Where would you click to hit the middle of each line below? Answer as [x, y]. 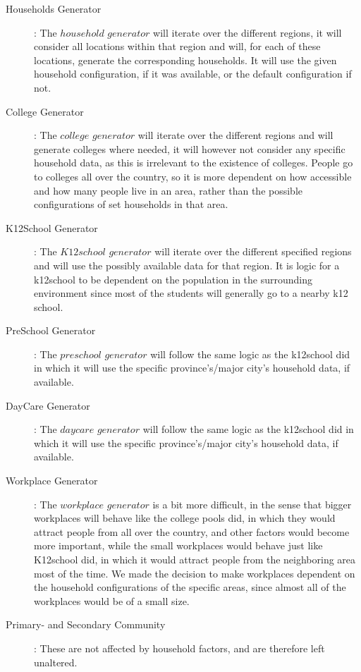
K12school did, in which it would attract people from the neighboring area [195, 559]
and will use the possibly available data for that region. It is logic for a [187, 265]
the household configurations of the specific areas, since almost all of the [190, 587]
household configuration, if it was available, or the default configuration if [193, 74]
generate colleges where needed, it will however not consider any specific [190, 148]
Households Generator [54, 8]
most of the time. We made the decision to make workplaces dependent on [195, 573]
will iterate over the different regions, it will [247, 32]
